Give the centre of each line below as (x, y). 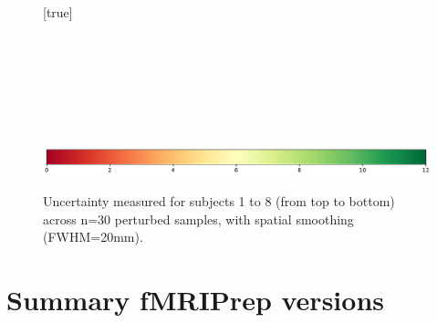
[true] (58, 12)
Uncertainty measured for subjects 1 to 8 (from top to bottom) (219, 201)
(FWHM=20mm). (93, 237)
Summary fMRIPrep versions (195, 300)
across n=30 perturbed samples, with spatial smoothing (198, 219)
